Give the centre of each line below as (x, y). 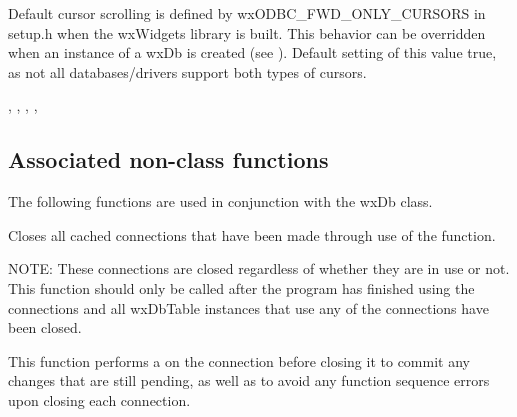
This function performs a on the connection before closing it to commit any (239, 360)
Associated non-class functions (168, 159)
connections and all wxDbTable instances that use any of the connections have (248, 307)
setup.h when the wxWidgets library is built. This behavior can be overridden (247, 32)
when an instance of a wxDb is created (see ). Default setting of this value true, (252, 52)
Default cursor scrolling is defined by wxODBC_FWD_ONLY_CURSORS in (247, 13)
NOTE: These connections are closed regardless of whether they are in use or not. (259, 268)
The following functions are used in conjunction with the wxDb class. (220, 201)
